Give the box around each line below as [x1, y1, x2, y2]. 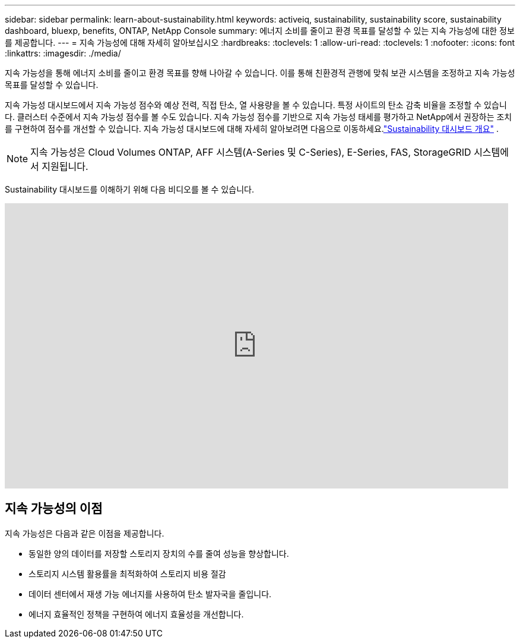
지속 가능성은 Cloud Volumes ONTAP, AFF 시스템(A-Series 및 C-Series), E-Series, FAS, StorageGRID [30, 146, 471, 158]
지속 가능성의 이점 [5, 501, 103, 516]
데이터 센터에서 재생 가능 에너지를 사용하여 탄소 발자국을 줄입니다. [28, 588, 272, 599]
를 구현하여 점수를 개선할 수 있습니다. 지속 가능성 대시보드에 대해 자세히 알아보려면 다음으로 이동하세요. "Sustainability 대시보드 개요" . [5, 124, 499, 134]
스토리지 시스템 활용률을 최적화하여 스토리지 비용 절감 [28, 568, 226, 579]
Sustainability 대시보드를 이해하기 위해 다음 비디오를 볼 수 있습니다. [5, 184, 254, 194]
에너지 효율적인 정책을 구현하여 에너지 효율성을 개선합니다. [28, 609, 244, 619]
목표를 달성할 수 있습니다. [5, 80, 99, 90]
